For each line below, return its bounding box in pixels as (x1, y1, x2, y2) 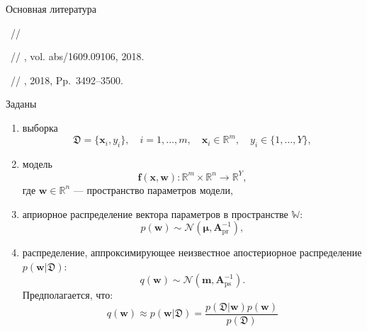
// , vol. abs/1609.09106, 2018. (10, 49, 145, 64)
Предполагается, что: (22, 287, 113, 302)
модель (22, 156, 52, 171)
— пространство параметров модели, (73, 182, 233, 197)
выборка (22, 120, 58, 134)
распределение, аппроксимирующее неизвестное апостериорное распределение (22, 245, 362, 260)
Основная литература (6, 1, 97, 16)
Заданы (6, 96, 37, 111)
